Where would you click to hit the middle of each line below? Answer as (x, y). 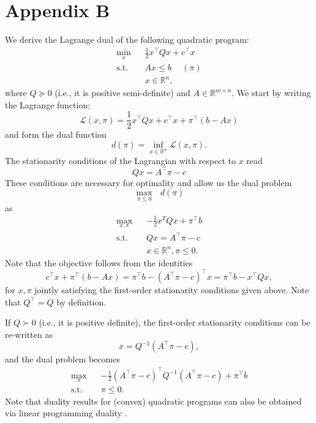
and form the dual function (56, 134)
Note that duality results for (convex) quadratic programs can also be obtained (153, 401)
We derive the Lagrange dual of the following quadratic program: (127, 39)
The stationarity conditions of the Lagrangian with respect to (121, 160)
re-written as (29, 334)
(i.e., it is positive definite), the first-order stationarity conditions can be (175, 322)
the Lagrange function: (48, 104)
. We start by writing (271, 93)
